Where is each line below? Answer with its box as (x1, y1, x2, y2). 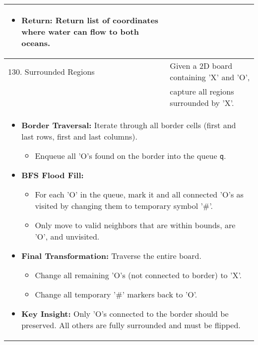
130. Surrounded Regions (8, 65, 95, 77)
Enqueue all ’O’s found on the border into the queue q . (35, 150, 226, 161)
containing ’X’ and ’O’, (170, 71, 250, 83)
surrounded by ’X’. (170, 97, 234, 108)
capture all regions (170, 86, 234, 97)
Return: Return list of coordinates (21, 14, 159, 26)
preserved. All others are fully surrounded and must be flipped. (21, 319, 241, 331)
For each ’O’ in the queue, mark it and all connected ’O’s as (35, 189, 244, 200)
